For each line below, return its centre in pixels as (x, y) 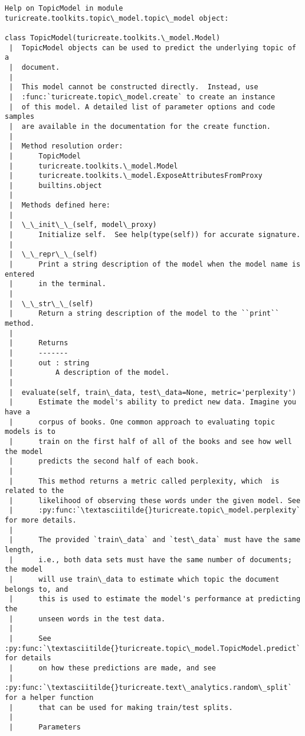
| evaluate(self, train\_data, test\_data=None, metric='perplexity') (152, 392)
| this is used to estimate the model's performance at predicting (155, 599)
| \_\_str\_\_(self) (51, 304)
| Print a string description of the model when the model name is (155, 265)
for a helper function (49, 697)
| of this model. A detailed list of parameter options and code (142, 107)
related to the (35, 491)
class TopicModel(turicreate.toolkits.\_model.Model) (113, 38)
